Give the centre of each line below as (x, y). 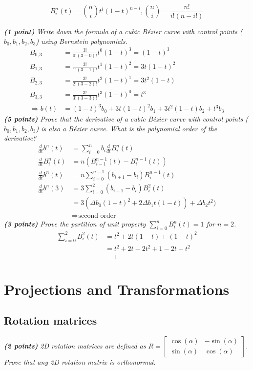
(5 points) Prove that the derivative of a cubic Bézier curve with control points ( (126, 119)
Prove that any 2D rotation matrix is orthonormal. (80, 361)
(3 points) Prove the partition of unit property (75, 224)
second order (97, 216)
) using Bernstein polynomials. (82, 41)
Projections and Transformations (117, 289)
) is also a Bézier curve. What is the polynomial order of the (126, 128)
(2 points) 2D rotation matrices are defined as (75, 345)
